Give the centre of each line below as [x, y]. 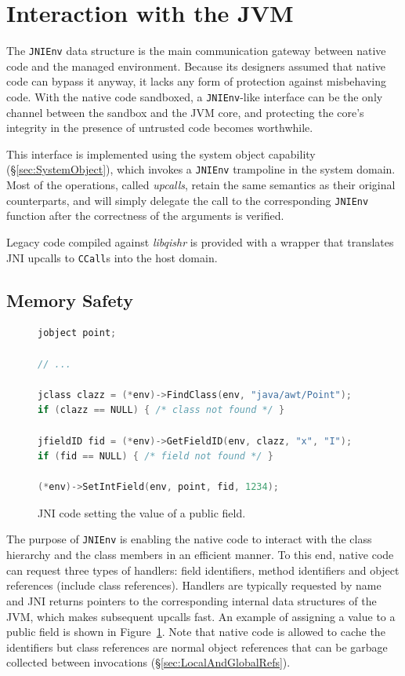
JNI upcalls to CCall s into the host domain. [112, 257]
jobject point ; [77, 333]
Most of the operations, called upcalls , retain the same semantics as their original [201, 185]
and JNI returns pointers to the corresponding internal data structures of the [192, 600]
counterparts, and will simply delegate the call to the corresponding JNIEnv [188, 200]
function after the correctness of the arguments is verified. [145, 216]
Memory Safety [70, 300]
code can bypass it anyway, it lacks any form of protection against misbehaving [197, 81]
